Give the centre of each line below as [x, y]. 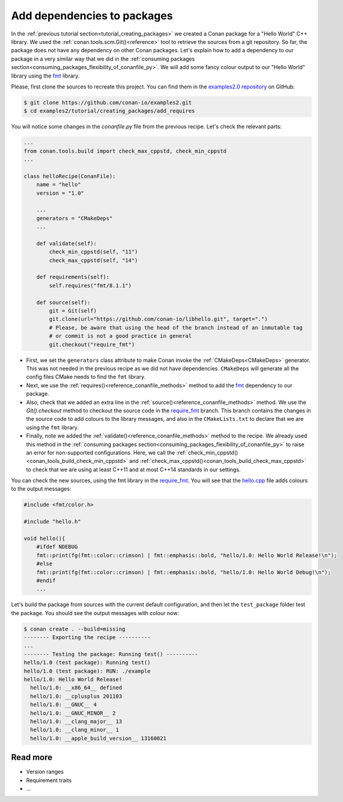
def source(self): [63, 302]
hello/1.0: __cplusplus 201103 [76, 696]
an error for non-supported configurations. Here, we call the [101, 452]
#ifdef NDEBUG [57, 547]
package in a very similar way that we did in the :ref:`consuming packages [103, 59]
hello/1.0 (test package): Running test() [87, 663]
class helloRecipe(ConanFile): [70, 176]
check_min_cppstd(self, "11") [93, 252]
